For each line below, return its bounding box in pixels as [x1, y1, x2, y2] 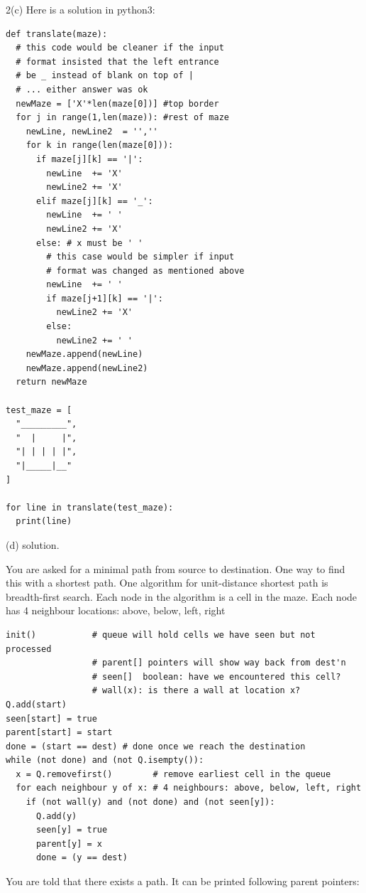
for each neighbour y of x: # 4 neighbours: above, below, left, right [16, 783, 362, 793]
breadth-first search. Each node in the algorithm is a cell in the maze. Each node [6, 589, 357, 604]
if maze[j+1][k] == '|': [46, 293, 163, 304]
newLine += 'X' [46, 168, 123, 178]
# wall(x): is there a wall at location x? [91, 685, 301, 696]
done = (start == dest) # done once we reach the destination [6, 741, 306, 752]
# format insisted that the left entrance [16, 56, 219, 67]
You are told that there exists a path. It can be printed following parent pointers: [6, 874, 360, 889]
